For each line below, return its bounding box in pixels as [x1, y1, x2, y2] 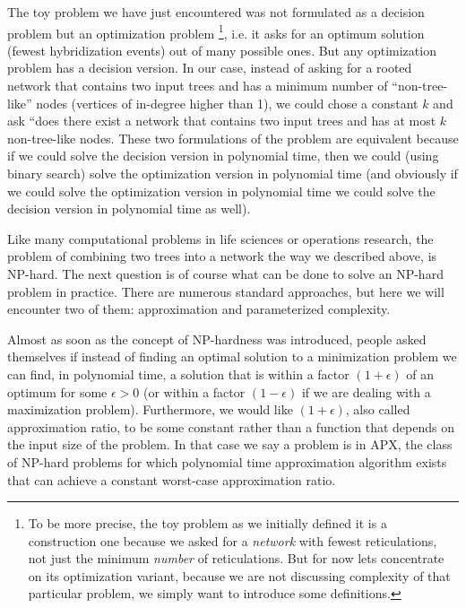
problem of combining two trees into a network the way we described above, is [7, 247, 437, 265]
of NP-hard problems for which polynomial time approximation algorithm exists [7, 452, 447, 471]
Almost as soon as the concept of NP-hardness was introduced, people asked [7, 329, 427, 348]
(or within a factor [143, 382, 246, 401]
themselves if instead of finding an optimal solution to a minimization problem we [7, 347, 457, 366]
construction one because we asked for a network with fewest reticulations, [28, 531, 437, 550]
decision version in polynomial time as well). [7, 199, 251, 218]
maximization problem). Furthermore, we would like [7, 400, 293, 419]
